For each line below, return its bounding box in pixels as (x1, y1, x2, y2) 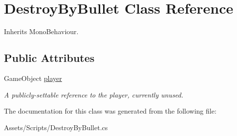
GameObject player (4, 73, 62, 83)
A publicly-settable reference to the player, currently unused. (4, 89, 184, 99)
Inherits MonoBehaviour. (4, 26, 79, 37)
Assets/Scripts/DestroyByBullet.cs (4, 122, 108, 132)
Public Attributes (4, 50, 95, 65)
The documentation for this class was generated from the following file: (4, 106, 216, 116)
